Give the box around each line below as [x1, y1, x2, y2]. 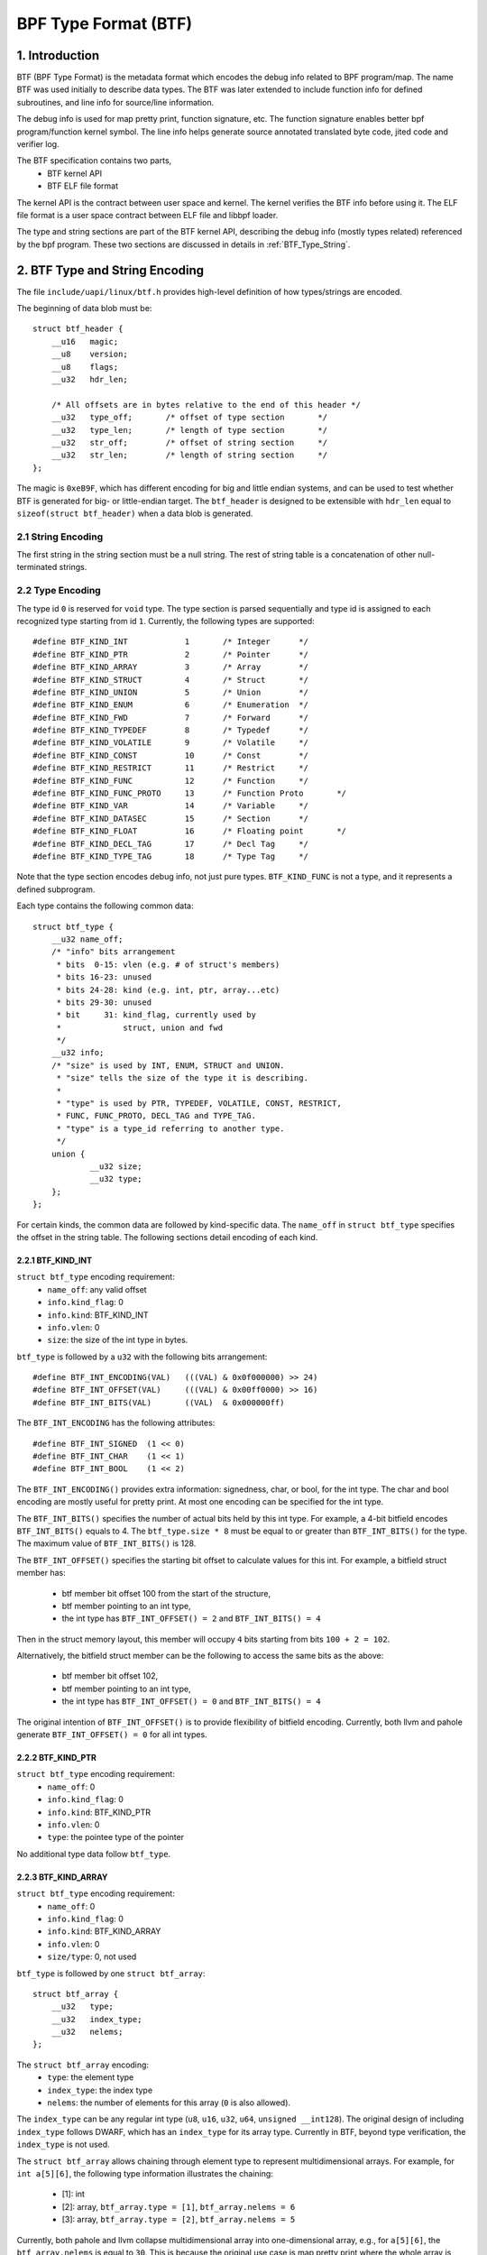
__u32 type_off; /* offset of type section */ [51, 412, 328, 423]
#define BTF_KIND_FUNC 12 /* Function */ [32, 776, 308, 786]
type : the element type [47, 2072, 134, 2083]
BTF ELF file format [47, 180, 119, 191]
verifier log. [16, 139, 60, 150]
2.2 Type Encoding [16, 584, 101, 597]
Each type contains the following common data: [16, 900, 194, 911]
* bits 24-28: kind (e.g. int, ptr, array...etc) [56, 984, 280, 995]
